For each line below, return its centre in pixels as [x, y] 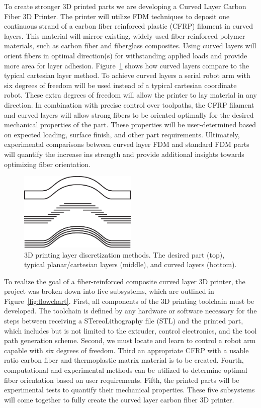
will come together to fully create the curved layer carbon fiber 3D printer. [119, 399]
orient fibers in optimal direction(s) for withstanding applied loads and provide [126, 55]
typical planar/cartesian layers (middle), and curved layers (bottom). [130, 264]
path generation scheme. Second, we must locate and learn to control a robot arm [130, 340]
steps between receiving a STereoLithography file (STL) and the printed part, [124, 321]
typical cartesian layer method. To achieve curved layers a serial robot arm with [127, 75]
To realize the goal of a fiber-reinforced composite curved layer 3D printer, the [125, 281]
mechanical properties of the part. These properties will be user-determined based [130, 125]
